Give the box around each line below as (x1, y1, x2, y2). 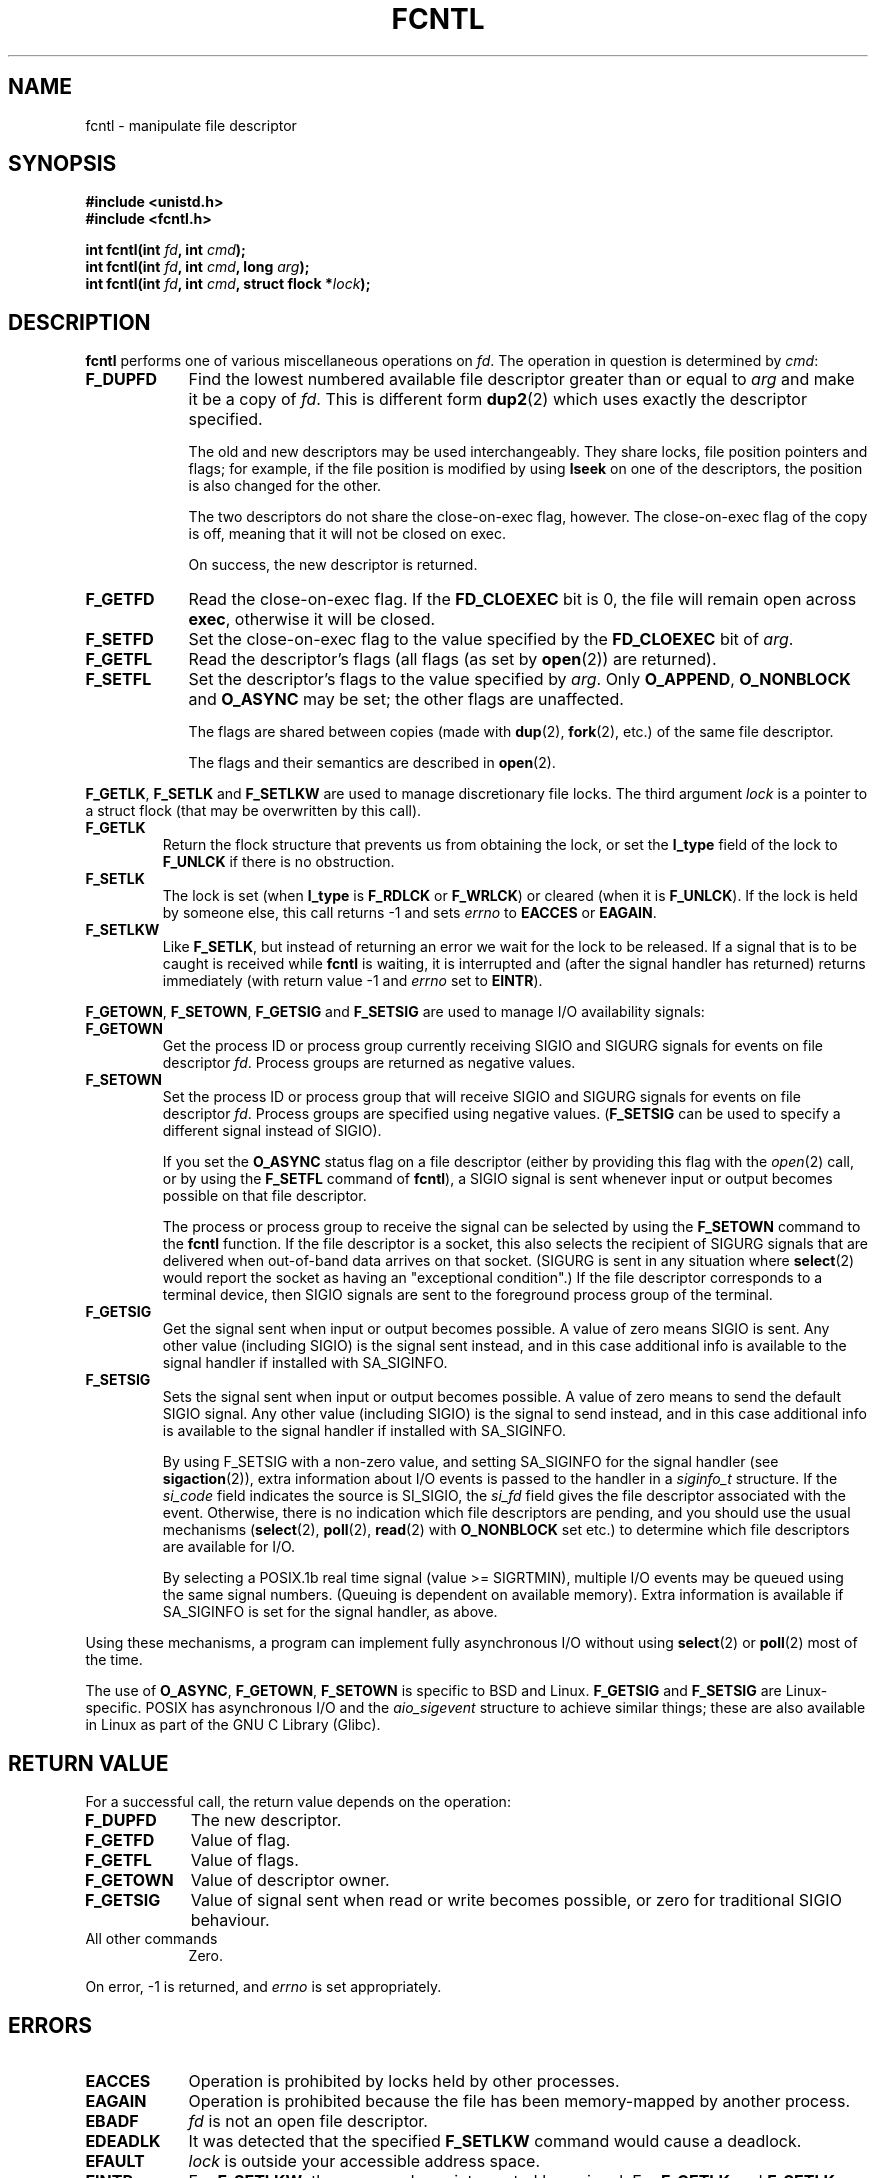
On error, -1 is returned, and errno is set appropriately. (85, 1978, 442, 1996)
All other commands (85, 1930, 218, 1948)
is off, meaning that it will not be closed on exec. (188, 525, 506, 543)
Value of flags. (190, 1850, 299, 1871)
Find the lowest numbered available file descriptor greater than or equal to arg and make (188, 369, 855, 390)
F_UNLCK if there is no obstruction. (162, 853, 395, 871)
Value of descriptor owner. (190, 1870, 390, 1891)
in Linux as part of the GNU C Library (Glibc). (85, 1716, 381, 1734)
